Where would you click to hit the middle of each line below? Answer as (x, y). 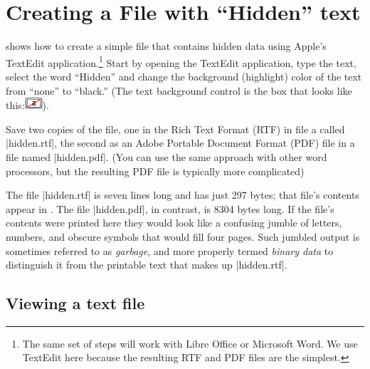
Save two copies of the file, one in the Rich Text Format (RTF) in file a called (175, 129)
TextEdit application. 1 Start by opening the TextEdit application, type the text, (181, 61)
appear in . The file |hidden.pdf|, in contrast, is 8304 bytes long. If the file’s (170, 208)
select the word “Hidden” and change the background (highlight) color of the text (184, 76)
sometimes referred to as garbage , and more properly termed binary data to (170, 250)
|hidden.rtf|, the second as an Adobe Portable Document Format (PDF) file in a (180, 143)
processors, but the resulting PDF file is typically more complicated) (155, 171)
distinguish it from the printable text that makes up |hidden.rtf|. (147, 265)
